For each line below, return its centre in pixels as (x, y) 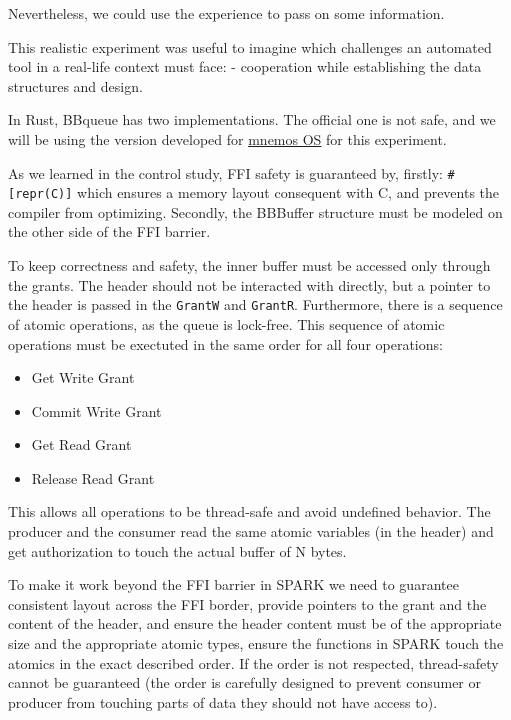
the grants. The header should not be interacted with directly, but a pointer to (249, 284)
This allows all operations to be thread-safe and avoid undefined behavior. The (249, 511)
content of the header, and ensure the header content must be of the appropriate (255, 623)
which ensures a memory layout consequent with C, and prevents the (288, 192)
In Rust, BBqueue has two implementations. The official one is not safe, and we (252, 119)
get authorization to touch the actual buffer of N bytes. (177, 550)
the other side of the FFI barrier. (109, 231)
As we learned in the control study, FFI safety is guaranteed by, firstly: (225, 172)
